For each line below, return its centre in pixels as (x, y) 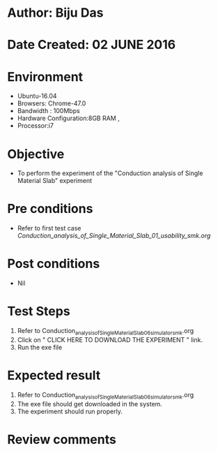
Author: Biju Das (55, 13)
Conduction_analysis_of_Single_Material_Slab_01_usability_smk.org (114, 236)
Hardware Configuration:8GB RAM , (68, 118)
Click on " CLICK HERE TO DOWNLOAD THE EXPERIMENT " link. (110, 339)
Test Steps (39, 311)
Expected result (54, 376)
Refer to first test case (49, 228)
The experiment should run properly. (70, 411)
